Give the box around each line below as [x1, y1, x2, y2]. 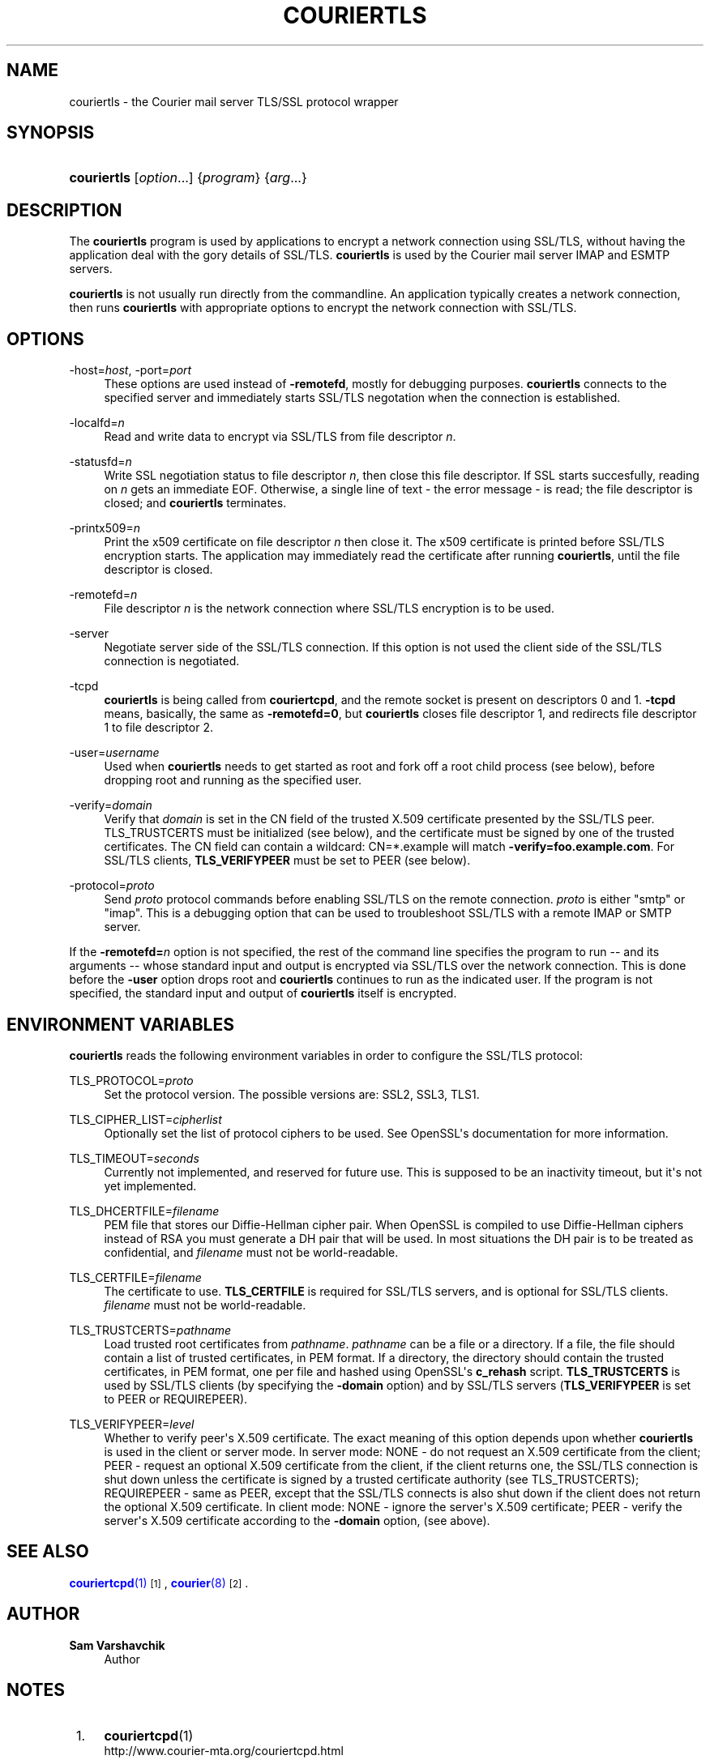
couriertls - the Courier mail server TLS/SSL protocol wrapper [69, 94, 399, 109]
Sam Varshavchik [69, 1638, 165, 1652]
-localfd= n [69, 416, 125, 430]
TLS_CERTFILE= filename [69, 1270, 202, 1284]
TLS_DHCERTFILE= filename [69, 1203, 220, 1218]
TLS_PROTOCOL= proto [69, 1073, 194, 1087]
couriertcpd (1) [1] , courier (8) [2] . [69, 1575, 249, 1590]
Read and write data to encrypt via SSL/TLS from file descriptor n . [104, 429, 456, 444]
